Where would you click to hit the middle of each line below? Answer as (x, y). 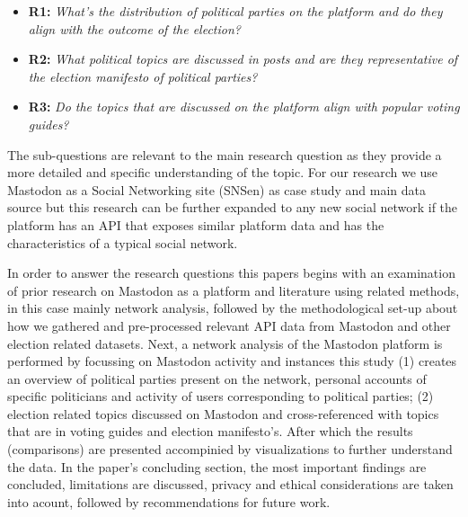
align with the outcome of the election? (134, 28)
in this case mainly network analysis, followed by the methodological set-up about (233, 308)
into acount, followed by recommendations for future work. (169, 501)
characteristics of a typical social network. (123, 242)
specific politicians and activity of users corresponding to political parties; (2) (221, 396)
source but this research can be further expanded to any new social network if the (233, 207)
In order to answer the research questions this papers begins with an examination (231, 273)
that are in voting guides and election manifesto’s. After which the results (210, 431)
